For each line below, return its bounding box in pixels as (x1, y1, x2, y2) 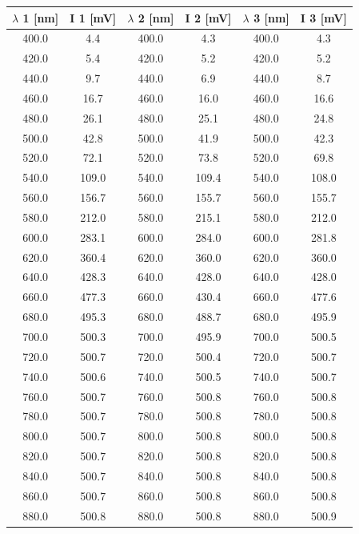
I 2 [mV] (185, 9, 232, 26)
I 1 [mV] (70, 9, 117, 26)
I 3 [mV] (300, 9, 347, 26)
